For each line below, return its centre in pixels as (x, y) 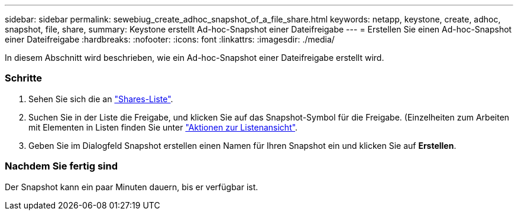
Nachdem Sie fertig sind (61, 166)
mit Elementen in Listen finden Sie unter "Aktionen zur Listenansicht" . (163, 127)
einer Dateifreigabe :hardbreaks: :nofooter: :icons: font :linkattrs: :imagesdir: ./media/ (170, 39)
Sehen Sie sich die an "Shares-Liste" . (101, 99)
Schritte (24, 78)
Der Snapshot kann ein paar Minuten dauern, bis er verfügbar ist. (132, 187)
